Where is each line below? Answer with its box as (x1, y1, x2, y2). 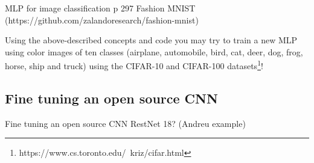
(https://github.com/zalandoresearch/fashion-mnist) (5, 13, 199, 26)
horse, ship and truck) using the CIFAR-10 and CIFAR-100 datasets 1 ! (5, 58, 263, 72)
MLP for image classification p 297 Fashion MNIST (5, 2, 196, 14)
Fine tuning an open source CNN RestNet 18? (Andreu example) (5, 117, 246, 129)
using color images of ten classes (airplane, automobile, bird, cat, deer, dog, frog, (5, 45, 303, 58)
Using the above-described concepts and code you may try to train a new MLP (5, 34, 298, 46)
